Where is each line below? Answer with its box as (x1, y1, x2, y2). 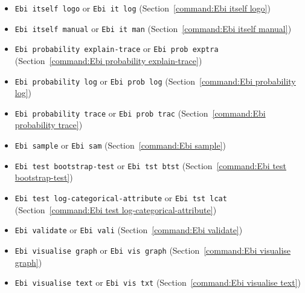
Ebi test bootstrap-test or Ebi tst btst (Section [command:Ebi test (14, 159, 287, 172)
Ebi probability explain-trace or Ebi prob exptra (14, 42, 219, 55)
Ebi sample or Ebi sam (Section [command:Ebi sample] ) (14, 139, 226, 152)
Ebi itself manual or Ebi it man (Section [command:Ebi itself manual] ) (14, 22, 292, 34)
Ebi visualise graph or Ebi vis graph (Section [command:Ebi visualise (14, 243, 291, 256)
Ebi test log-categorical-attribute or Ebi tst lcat (14, 191, 227, 204)
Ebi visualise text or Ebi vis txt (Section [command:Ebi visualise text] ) (14, 276, 301, 289)
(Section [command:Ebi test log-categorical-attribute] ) (14, 203, 217, 216)
